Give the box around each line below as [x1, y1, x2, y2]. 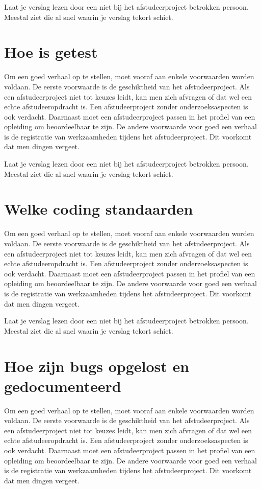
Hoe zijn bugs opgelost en [4, 355, 190, 376]
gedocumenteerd [4, 375, 121, 396]
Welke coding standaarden [4, 198, 193, 219]
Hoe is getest [4, 41, 98, 62]
